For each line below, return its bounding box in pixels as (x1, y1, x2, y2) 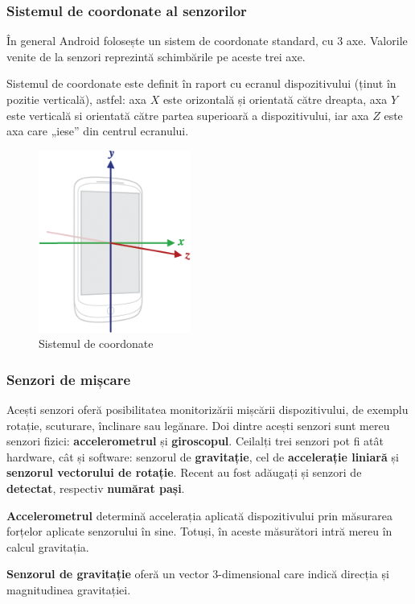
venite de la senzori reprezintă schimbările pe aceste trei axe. (6, 48, 306, 64)
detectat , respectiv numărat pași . (6, 480, 185, 497)
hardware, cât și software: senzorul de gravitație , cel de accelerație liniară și (6, 448, 399, 465)
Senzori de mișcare (6, 369, 131, 389)
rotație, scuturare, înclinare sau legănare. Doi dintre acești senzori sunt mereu (6, 416, 390, 433)
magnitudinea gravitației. (6, 581, 131, 598)
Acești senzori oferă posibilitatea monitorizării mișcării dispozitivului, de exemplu (6, 401, 409, 418)
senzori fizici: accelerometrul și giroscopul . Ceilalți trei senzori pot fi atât (6, 432, 384, 449)
